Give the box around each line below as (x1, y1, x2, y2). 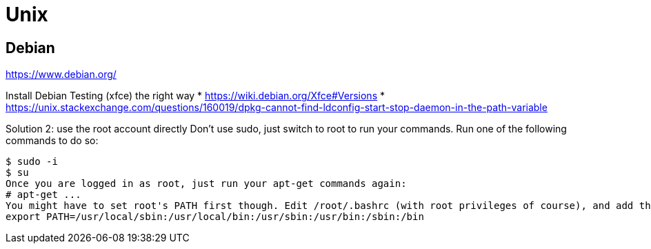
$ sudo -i (6, 156, 58, 168)
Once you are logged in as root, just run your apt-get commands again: (6, 178, 407, 190)
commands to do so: (6, 135, 99, 147)
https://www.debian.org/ (6, 68, 117, 81)
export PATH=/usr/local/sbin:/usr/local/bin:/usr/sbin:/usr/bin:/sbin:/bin (6, 211, 424, 223)
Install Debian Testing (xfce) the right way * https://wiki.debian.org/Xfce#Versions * (6, 90, 385, 102)
